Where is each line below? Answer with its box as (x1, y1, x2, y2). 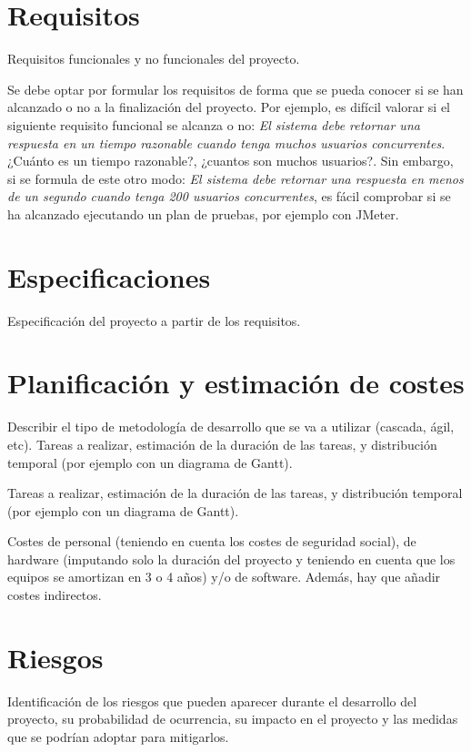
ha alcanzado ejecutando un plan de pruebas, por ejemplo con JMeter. (7, 204, 399, 223)
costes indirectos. (7, 585, 102, 605)
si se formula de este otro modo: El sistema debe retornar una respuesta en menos (7, 168, 464, 188)
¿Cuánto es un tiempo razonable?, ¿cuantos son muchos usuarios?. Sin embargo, (7, 151, 454, 170)
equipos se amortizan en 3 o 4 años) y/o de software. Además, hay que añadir (7, 567, 441, 586)
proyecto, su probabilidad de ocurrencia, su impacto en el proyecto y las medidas (7, 709, 458, 728)
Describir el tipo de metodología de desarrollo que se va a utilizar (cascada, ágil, (7, 417, 455, 436)
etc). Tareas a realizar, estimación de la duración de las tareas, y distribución (7, 434, 437, 453)
